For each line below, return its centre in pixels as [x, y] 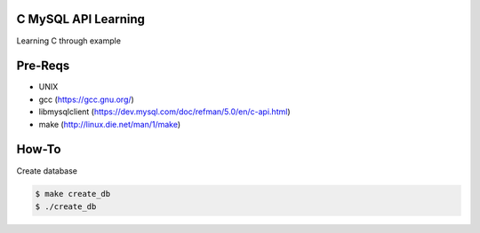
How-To [39, 149]
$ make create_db [73, 194]
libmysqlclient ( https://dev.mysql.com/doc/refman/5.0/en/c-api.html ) [164, 112]
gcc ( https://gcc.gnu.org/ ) [87, 99]
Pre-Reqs [43, 66]
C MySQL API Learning [81, 19]
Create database [47, 171]
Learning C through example [69, 41]
